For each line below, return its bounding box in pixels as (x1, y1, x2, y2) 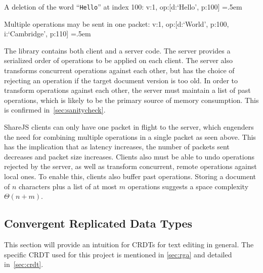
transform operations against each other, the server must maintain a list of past (4, 85, 251, 95)
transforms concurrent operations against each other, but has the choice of (4, 65, 235, 76)
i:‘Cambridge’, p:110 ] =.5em (4, 28, 91, 39)
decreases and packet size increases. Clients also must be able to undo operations (4, 151, 255, 161)
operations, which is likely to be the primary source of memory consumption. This (4, 94, 259, 105)
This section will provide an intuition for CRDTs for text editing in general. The (4, 239, 254, 249)
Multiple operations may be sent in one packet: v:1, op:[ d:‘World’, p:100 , (4, 18, 229, 29)
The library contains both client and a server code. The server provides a (4, 45, 231, 56)
